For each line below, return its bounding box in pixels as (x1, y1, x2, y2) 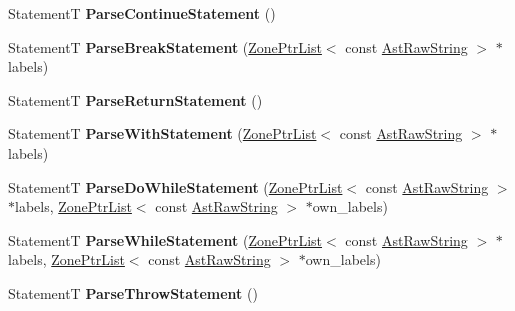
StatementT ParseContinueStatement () (8, 3, 276, 23)
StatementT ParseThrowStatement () (8, 282, 258, 303)
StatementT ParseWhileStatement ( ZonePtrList (8, 229, 323, 250)
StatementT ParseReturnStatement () (8, 89, 263, 110)
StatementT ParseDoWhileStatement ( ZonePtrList (8, 176, 343, 197)
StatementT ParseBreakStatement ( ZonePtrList (8, 36, 322, 57)
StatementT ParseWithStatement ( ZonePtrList (8, 123, 317, 144)
